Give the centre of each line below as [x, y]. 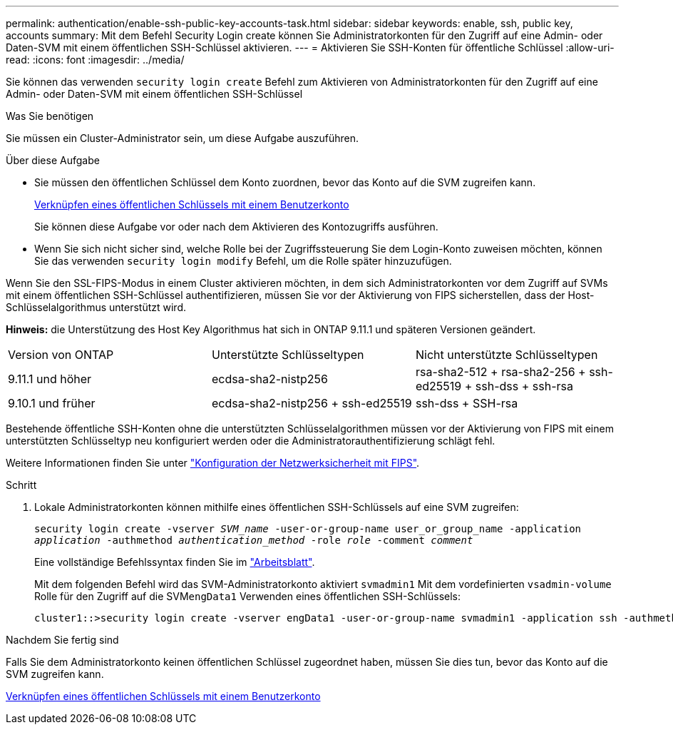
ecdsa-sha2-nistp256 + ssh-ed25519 [312, 403]
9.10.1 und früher [52, 403]
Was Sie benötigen [50, 116]
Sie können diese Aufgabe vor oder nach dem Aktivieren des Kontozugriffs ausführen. [236, 227]
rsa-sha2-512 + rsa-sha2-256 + [500, 372]
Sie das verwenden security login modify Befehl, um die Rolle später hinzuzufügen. [243, 261]
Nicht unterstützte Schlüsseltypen [507, 355]
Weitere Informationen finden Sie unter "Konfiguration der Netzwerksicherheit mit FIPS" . [213, 463]
